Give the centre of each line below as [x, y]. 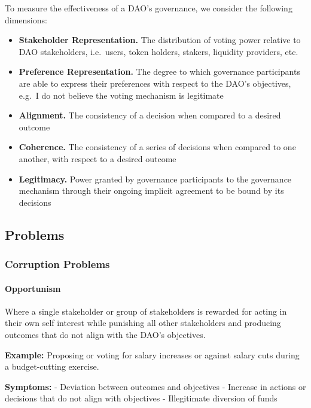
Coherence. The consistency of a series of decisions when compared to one [157, 147]
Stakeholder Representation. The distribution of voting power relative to [160, 40]
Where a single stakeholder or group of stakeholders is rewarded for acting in [146, 311]
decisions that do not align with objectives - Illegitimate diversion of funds [141, 398]
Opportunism [33, 288]
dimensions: [26, 19]
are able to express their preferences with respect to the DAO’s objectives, [155, 83]
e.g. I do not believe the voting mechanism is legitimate [121, 95]
